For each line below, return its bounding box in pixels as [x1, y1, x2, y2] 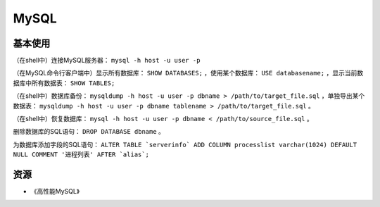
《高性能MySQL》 [30, 187, 80, 196]
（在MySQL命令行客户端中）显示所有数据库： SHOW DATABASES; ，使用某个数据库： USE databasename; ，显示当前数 [13, 69, 364, 77]
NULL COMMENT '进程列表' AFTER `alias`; [13, 151, 149, 158]
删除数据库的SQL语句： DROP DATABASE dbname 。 [13, 127, 165, 136]
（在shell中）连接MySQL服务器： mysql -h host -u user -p [13, 56, 201, 65]
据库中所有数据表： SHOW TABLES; [13, 78, 115, 87]
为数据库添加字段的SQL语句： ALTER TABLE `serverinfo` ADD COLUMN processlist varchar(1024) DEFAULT [13, 140, 357, 149]
